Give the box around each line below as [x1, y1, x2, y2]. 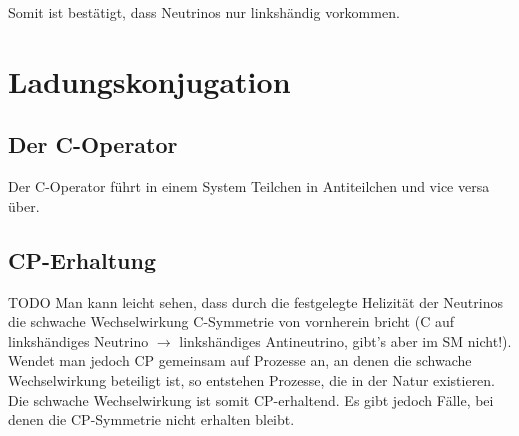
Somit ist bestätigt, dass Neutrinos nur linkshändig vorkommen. [8, 2, 400, 22]
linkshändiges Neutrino [8, 330, 149, 351]
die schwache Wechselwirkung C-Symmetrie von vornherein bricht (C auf [8, 311, 454, 332]
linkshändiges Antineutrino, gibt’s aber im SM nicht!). [179, 330, 512, 351]
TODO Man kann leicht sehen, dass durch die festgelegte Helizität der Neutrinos [8, 291, 503, 312]
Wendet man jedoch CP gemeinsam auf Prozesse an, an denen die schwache [8, 350, 472, 371]
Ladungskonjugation [8, 60, 291, 101]
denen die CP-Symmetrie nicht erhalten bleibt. [8, 409, 295, 430]
